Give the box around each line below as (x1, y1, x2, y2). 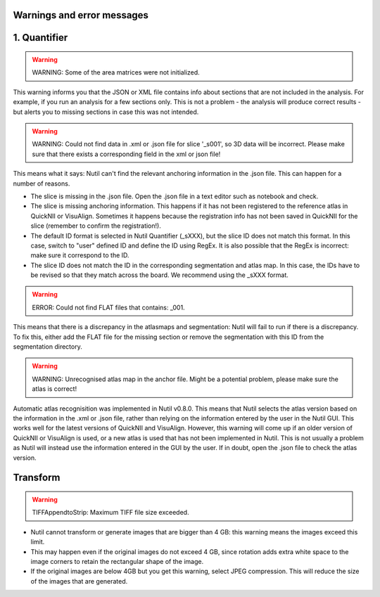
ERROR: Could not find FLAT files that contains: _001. (32, 303, 186, 312)
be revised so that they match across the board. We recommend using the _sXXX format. (30, 271, 289, 279)
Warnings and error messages (13, 9, 149, 21)
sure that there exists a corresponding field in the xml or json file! (32, 150, 221, 158)
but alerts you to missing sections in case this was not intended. (13, 108, 199, 116)
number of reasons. (13, 179, 70, 188)
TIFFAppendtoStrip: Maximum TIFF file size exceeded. (32, 508, 189, 517)
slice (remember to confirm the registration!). (30, 222, 161, 230)
